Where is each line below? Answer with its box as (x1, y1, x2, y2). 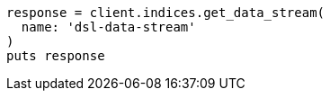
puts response (6, 49, 105, 63)
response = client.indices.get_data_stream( (6, 5, 326, 20)
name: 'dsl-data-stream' (21, 20, 196, 34)
